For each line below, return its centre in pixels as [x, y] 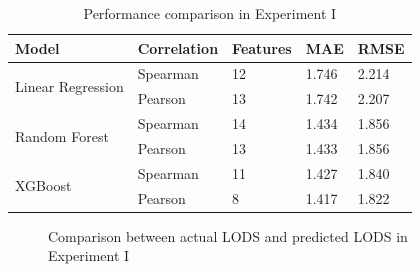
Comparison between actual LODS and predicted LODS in [228, 235]
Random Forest [62, 135]
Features [262, 47]
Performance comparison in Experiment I [210, 13]
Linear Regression [69, 85]
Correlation [178, 47]
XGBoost [43, 185]
